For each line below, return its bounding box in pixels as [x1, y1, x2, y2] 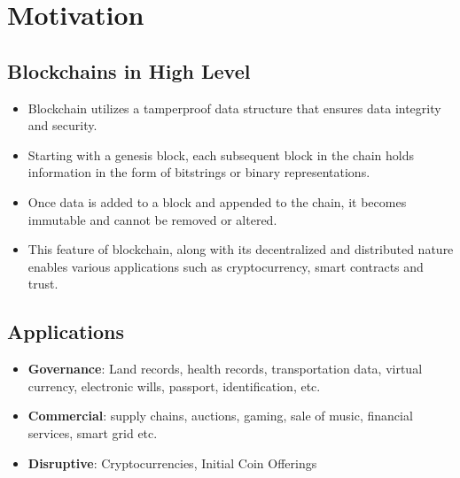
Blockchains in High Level [7, 57, 251, 84]
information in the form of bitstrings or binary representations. [27, 163, 370, 181]
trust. [27, 274, 58, 293]
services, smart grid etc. [27, 423, 158, 442]
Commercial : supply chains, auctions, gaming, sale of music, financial [27, 406, 413, 425]
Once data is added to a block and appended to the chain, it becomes [27, 192, 407, 211]
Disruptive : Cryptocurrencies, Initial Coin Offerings [27, 453, 317, 472]
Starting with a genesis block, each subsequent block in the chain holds [27, 145, 414, 164]
